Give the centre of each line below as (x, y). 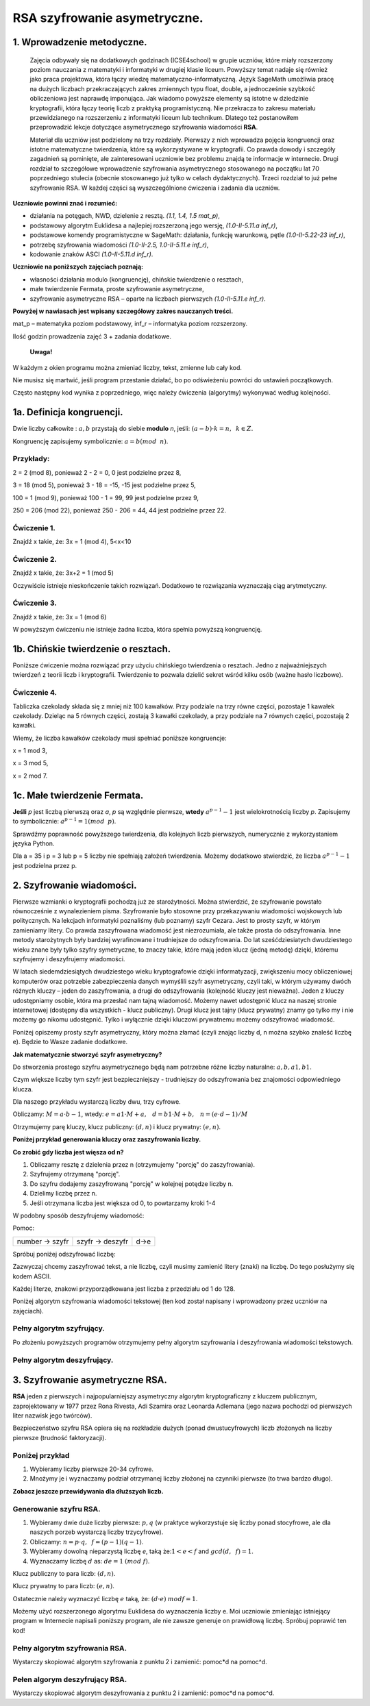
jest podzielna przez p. (45, 865)
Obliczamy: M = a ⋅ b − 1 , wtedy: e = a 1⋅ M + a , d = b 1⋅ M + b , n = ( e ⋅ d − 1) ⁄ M (130, 1114)
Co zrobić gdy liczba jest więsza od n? (68, 1152)
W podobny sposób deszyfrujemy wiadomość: (78, 1215)
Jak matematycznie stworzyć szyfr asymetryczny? (87, 1054)
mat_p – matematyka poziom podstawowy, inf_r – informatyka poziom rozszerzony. (130, 324)
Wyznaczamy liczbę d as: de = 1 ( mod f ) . (90, 1561)
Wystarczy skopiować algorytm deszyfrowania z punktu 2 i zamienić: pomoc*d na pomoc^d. (144, 1693)
